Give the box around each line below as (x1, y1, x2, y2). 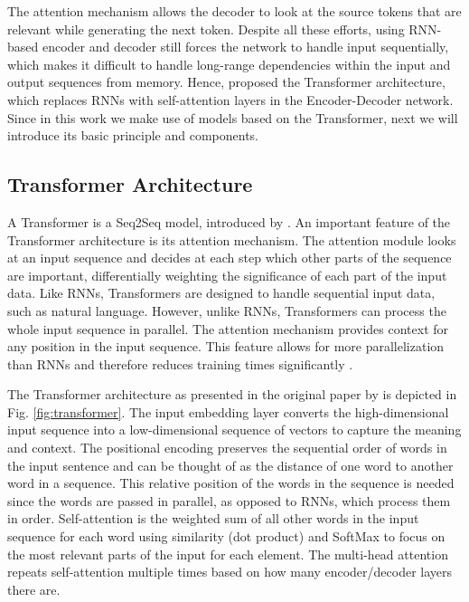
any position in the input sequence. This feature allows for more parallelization (7, 337, 445, 356)
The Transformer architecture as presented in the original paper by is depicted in (7, 385, 457, 404)
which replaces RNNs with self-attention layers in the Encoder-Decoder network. (7, 90, 454, 109)
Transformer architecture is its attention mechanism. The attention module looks (7, 230, 456, 249)
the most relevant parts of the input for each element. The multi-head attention (7, 544, 448, 563)
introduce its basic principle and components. (7, 126, 258, 145)
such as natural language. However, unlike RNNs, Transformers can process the (7, 301, 446, 320)
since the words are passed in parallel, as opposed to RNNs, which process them (7, 491, 451, 510)
